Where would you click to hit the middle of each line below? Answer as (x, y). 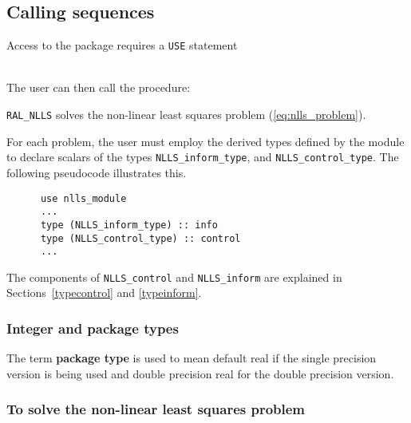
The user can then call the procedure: (99, 87)
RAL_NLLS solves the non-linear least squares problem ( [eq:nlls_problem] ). (186, 115)
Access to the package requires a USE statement (122, 45)
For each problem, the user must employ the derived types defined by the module (205, 141)
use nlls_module (83, 198)
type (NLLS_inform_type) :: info (129, 225)
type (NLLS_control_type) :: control (140, 238)
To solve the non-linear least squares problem (156, 409)
